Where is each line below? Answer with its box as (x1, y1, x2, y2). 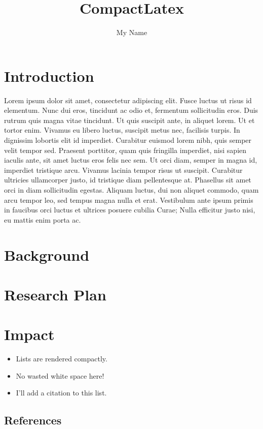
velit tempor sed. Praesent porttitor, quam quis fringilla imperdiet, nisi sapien (4, 144, 247, 155)
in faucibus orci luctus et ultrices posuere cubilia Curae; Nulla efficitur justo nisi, (4, 204, 255, 215)
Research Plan (4, 284, 106, 304)
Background (4, 244, 90, 265)
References (4, 412, 62, 428)
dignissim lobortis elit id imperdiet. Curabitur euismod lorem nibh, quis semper (4, 135, 252, 145)
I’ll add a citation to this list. (16, 387, 107, 398)
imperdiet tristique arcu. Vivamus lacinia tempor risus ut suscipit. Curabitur (4, 164, 243, 175)
